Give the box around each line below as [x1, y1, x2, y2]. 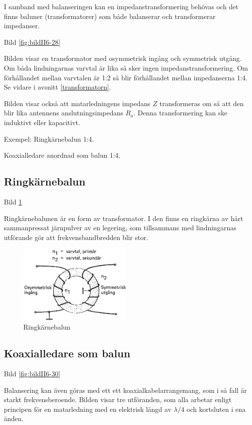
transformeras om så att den [159, 98, 244, 108]
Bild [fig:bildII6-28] [4, 37, 61, 47]
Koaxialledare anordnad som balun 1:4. [4, 150, 120, 160]
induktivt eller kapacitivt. [4, 117, 81, 127]
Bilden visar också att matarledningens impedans [4, 98, 151, 108]
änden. [4, 413, 24, 424]
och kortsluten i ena [186, 404, 246, 414]
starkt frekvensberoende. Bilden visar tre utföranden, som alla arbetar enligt [4, 394, 232, 405]
